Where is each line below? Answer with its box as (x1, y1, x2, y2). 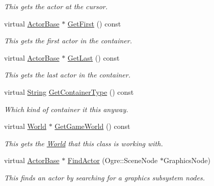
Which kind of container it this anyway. (4, 103, 128, 114)
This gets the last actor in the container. (4, 69, 130, 80)
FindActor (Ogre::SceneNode (67, 155, 158, 166)
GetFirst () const (67, 18, 121, 29)
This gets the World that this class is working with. (4, 138, 163, 148)
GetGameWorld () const (55, 121, 130, 131)
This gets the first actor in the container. (4, 35, 132, 46)
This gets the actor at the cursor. (4, 1, 108, 11)
